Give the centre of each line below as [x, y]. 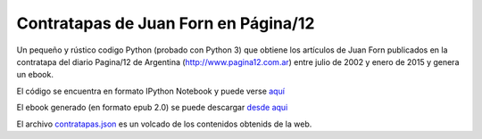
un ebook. [35, 75]
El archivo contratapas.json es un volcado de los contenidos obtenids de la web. [164, 124]
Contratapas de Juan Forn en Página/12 [166, 23]
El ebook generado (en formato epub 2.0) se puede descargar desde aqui [152, 108]
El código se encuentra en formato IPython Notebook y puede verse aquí [151, 91]
